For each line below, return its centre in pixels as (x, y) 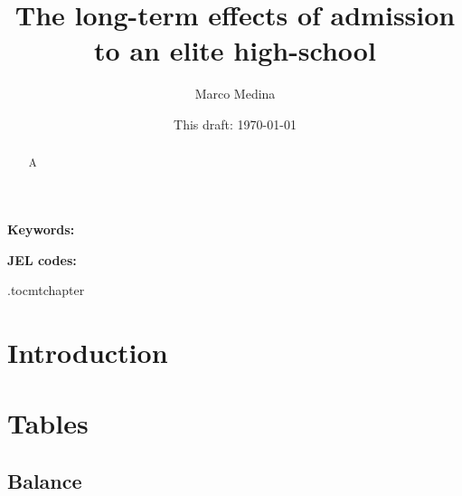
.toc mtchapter (46, 290)
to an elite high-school (235, 50)
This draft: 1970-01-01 (235, 124)
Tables (48, 423)
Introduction (88, 352)
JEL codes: (42, 259)
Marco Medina (235, 94)
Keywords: (41, 229)
